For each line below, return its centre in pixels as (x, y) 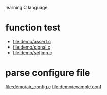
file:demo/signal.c (31, 47)
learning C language (26, 7)
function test (33, 28)
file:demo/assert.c (32, 41)
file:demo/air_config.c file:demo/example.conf (53, 87)
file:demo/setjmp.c (32, 52)
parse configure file (48, 73)
